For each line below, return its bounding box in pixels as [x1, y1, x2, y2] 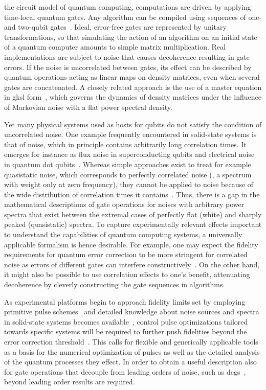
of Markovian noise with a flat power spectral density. [4, 101, 172, 112]
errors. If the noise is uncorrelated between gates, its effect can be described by [4, 61, 252, 72]
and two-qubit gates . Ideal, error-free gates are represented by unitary [4, 21, 227, 32]
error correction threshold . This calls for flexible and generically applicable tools [4, 336, 258, 347]
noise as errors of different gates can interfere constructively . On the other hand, [4, 259, 260, 269]
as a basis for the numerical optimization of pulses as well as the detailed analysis [4, 346, 260, 357]
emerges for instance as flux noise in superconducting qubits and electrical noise [4, 149, 255, 159]
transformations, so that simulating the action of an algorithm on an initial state [4, 31, 257, 42]
